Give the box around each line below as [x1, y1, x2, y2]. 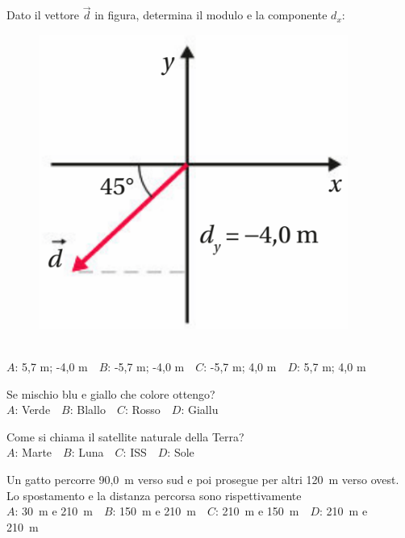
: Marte [15, 444, 52, 461]
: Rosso [124, 401, 161, 418]
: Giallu [181, 401, 219, 418]
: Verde [15, 401, 51, 418]
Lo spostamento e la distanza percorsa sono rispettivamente [6, 486, 302, 503]
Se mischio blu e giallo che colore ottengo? [6, 385, 215, 402]
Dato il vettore [6, 6, 80, 23]
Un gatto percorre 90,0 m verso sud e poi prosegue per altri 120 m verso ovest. [6, 470, 399, 487]
